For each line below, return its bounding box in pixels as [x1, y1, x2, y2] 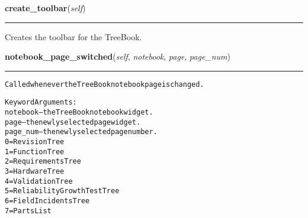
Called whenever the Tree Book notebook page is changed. [5, 80, 204, 89]
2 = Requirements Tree [5, 157, 81, 166]
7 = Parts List [5, 206, 52, 215]
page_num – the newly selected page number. [5, 128, 158, 136]
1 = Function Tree [5, 147, 65, 156]
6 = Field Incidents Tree [5, 197, 90, 205]
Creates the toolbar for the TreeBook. [5, 30, 142, 43]
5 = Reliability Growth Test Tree [5, 187, 120, 196]
